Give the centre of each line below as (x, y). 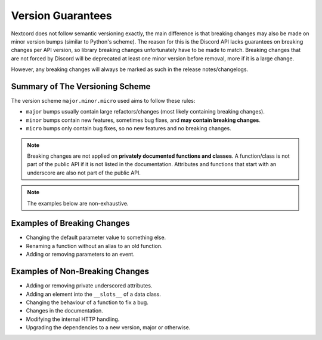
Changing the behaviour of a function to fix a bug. (87, 302)
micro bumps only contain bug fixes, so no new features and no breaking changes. (129, 128)
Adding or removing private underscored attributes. (89, 286)
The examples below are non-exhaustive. (78, 203)
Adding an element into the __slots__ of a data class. (93, 294)
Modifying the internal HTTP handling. (73, 319)
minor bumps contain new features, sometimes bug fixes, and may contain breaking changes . (143, 120)
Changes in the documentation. (65, 311)
